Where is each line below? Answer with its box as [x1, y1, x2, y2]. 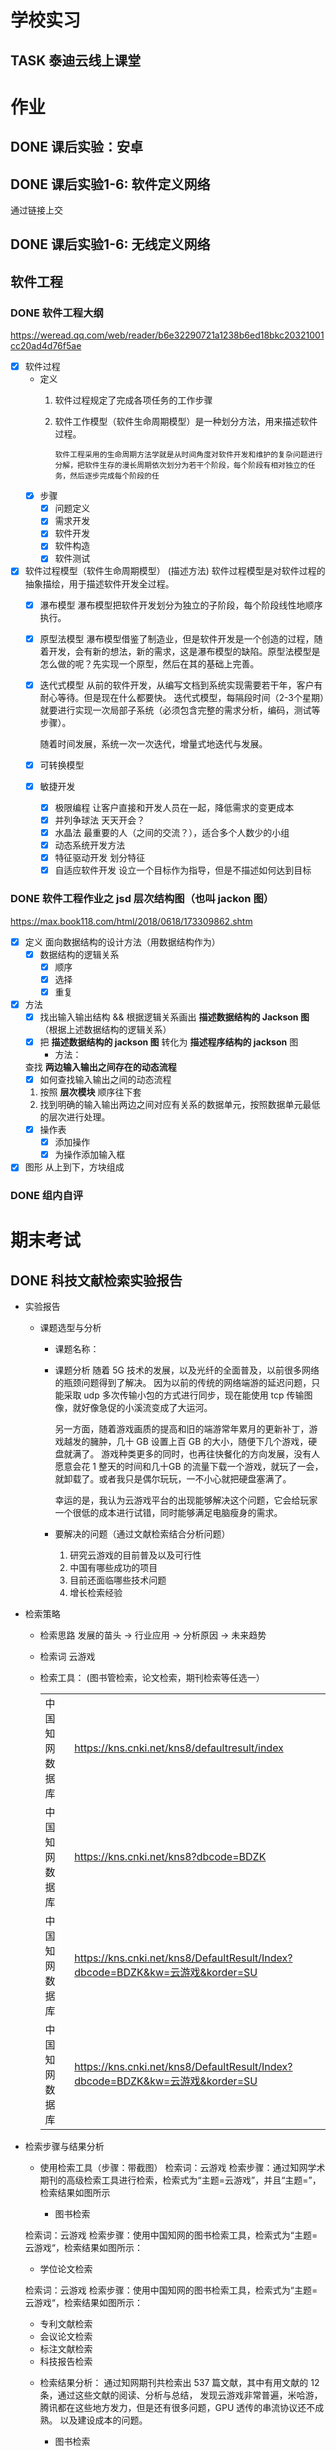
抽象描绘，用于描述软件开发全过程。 [24, 577, 175, 590]
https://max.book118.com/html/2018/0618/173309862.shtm [10, 915, 253, 927]
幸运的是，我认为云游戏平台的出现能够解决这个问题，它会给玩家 [54, 1494, 318, 1506]
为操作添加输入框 [54, 1149, 126, 1161]
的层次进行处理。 [39, 1111, 111, 1123]
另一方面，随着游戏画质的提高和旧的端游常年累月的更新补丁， [54, 1423, 310, 1435]
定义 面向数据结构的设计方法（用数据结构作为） [24, 936, 221, 948]
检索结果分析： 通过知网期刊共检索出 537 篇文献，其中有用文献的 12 [39, 2377, 320, 2389]
